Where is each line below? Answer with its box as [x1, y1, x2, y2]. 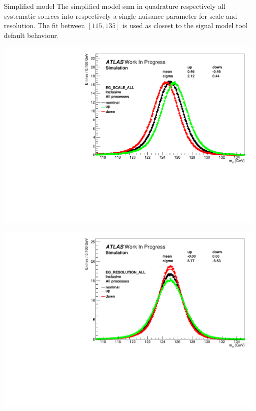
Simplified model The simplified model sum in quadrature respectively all [4, 1, 225, 11]
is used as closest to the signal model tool [122, 20, 248, 31]
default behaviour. [4, 30, 59, 40]
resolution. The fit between [4, 20, 85, 31]
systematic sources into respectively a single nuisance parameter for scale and [4, 10, 237, 21]
